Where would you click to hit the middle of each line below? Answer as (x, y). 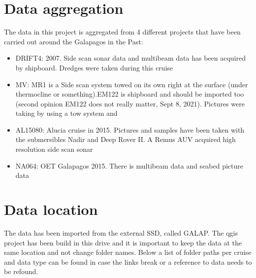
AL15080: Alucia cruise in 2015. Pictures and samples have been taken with (130, 129)
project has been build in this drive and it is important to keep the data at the (123, 242)
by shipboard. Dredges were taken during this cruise (94, 67)
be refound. (21, 271)
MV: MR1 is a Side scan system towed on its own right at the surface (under (132, 84)
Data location (51, 209)
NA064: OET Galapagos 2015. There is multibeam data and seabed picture (129, 165)
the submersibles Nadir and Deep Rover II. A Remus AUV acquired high (126, 139)
